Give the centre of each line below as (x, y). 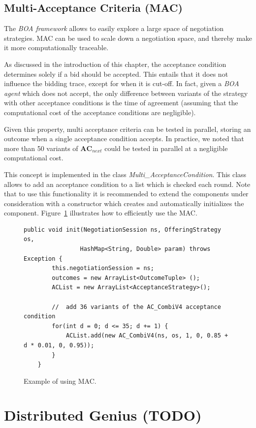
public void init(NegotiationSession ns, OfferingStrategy (122, 229)
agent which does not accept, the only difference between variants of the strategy (126, 93)
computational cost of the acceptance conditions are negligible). (100, 112)
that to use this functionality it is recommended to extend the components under (126, 194)
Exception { (43, 259)
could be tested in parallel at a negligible (166, 148)
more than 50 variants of (41, 148)
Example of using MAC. (60, 381)
